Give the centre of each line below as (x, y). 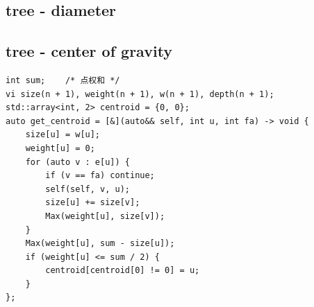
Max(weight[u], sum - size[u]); (100, 244)
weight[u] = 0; (60, 148)
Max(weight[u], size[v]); (105, 216)
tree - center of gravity (89, 51)
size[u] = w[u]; (63, 135)
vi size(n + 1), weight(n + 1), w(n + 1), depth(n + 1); (140, 94)
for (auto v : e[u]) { (77, 162)
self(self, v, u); (88, 189)
